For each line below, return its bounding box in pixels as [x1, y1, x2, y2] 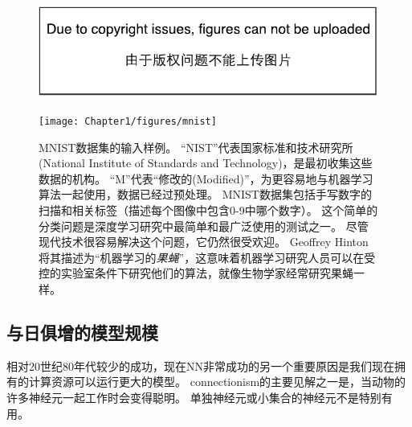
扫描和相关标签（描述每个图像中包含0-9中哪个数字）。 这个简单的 [39, 202, 378, 218]
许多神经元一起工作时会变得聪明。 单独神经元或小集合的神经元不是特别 [6, 388, 381, 405]
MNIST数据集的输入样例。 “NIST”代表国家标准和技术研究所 [39, 138, 353, 155]
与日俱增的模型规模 [6, 319, 158, 344]
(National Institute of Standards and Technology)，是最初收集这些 [39, 154, 373, 171]
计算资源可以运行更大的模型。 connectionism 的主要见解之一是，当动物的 [28, 373, 406, 390]
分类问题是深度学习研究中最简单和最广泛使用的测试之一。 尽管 [39, 217, 369, 234]
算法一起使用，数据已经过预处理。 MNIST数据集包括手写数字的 [39, 186, 372, 203]
